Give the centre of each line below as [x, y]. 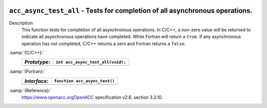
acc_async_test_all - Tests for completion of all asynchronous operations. [131, 11]
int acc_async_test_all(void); [91, 62]
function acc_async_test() [84, 81]
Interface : [37, 81]
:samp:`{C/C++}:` [27, 53]
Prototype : [37, 62]
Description [21, 23]
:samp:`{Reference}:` [30, 90]
